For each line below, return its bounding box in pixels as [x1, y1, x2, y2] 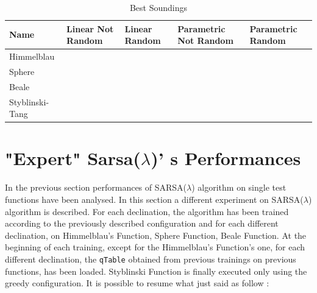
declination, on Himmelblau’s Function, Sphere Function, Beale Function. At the [5, 228, 307, 241]
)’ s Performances [151, 146, 301, 171]
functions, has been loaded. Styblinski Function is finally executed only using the [5, 264, 307, 277]
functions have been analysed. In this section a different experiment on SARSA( [5, 192, 304, 205]
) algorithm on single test [191, 181, 287, 194]
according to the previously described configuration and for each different [5, 217, 279, 230]
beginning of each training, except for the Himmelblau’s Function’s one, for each [5, 241, 305, 253]
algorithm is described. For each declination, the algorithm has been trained [5, 205, 289, 217]
